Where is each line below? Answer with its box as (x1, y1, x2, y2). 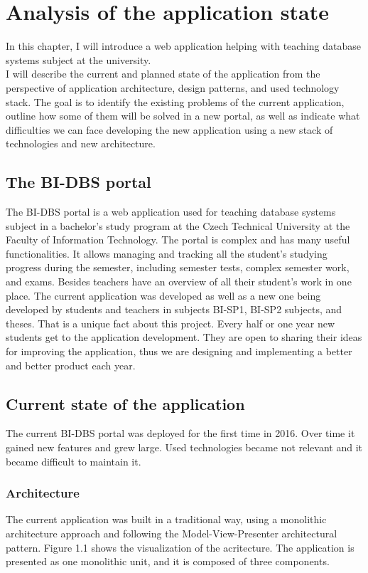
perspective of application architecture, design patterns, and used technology (6, 80, 340, 95)
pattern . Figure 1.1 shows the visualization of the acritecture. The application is (6, 540, 355, 554)
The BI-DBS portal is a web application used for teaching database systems (6, 204, 336, 219)
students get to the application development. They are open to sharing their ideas (6, 330, 362, 345)
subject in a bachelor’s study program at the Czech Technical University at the (6, 218, 350, 233)
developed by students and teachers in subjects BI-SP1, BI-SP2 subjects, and (6, 302, 342, 317)
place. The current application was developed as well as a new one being (6, 288, 321, 303)
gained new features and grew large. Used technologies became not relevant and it (6, 440, 363, 454)
